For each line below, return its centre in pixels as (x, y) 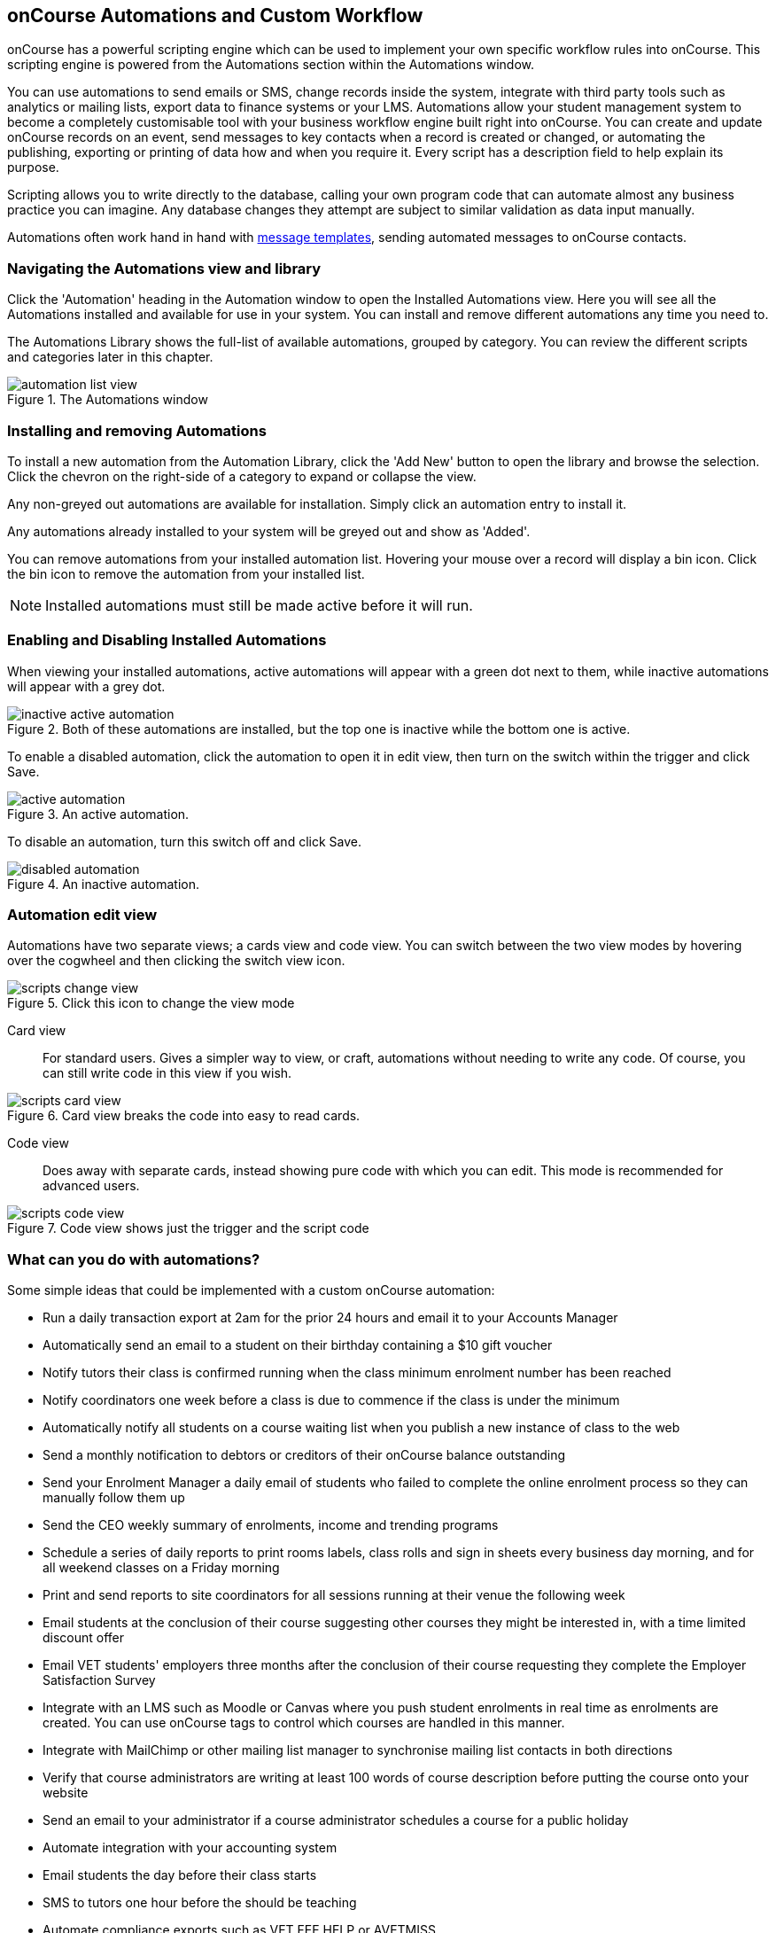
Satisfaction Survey (99, 1680)
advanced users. (91, 1186)
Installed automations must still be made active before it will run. (259, 605)
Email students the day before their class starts (180, 1875)
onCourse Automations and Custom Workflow (215, 16)
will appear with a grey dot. (86, 686)
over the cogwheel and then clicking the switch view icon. (176, 961)
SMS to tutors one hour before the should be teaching (200, 1903)
